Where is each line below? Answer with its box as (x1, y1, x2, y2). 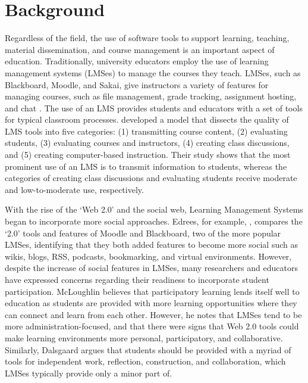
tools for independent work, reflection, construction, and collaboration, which (5, 355, 286, 368)
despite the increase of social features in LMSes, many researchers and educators (5, 261, 298, 274)
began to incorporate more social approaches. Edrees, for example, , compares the (5, 215, 303, 228)
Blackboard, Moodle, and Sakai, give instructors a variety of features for (5, 78, 269, 91)
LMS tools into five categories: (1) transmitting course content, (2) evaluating (5, 124, 288, 137)
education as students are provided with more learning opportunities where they (5, 297, 297, 309)
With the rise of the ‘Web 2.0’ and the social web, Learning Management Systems (5, 203, 303, 216)
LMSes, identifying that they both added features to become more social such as (5, 238, 298, 251)
